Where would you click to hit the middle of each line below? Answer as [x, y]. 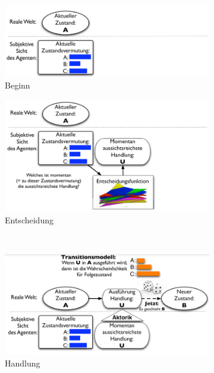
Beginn [18, 85]
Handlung [23, 363]
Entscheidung [29, 219]
